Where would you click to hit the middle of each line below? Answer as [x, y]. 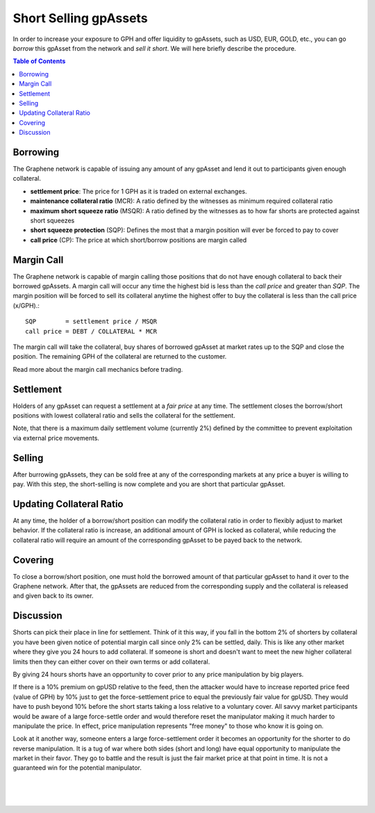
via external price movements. [56, 438]
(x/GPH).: [26, 305]
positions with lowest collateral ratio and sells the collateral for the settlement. [124, 416]
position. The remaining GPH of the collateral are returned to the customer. [120, 356]
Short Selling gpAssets [81, 18]
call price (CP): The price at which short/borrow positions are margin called [139, 240]
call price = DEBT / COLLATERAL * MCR [91, 331]
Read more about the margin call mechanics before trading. [98, 369]
